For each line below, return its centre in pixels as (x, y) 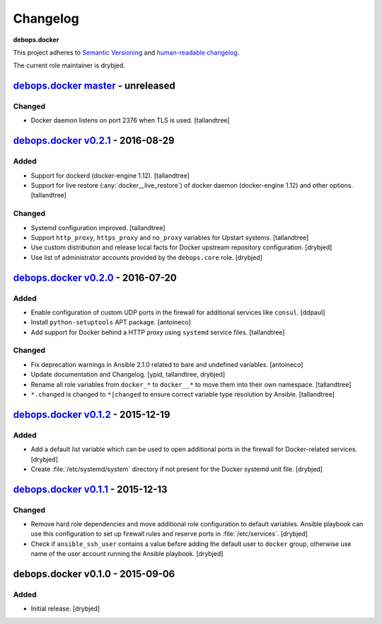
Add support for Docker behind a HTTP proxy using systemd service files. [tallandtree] (158, 332)
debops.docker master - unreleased (94, 86)
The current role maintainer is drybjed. (69, 66)
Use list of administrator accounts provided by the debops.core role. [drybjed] (147, 257)
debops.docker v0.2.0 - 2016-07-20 (95, 277)
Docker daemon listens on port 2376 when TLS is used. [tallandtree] (130, 120)
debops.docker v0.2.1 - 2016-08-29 (94, 141)
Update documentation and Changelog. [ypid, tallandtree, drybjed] (128, 375)
